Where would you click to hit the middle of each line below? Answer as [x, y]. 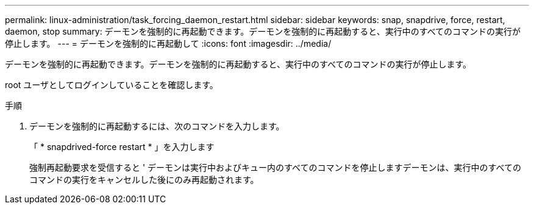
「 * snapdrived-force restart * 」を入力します [122, 147]
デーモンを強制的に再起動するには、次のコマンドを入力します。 [157, 126]
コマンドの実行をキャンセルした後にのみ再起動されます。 [144, 180]
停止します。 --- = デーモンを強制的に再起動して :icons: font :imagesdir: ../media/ [168, 43]
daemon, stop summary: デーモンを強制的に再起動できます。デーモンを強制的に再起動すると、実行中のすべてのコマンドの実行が [263, 31]
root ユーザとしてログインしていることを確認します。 [112, 85]
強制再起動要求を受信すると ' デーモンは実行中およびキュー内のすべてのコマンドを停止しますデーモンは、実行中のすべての [275, 167]
